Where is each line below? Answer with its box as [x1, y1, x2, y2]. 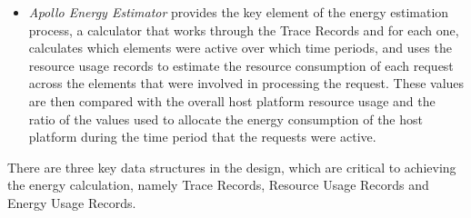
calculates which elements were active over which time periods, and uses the [28, 38, 452, 57]
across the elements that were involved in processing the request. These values [28, 74, 465, 93]
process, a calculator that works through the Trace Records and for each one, [28, 20, 459, 39]
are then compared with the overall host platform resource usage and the [28, 91, 436, 110]
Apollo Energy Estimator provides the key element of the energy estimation [28, 3, 449, 21]
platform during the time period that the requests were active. [28, 127, 376, 146]
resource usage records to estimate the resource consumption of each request [28, 55, 454, 74]
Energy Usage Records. [7, 193, 136, 212]
